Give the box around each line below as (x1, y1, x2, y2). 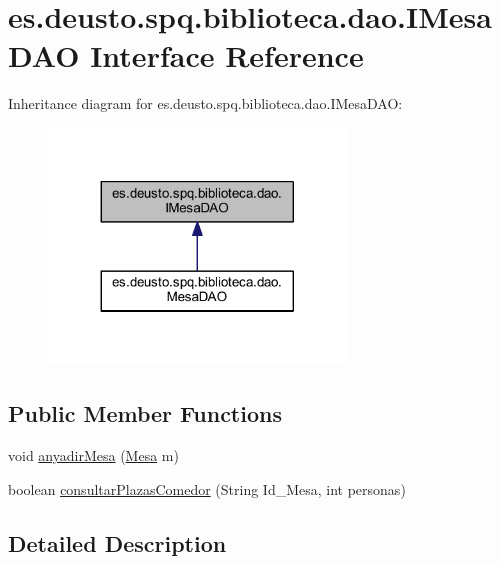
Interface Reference (90, 35, 364, 76)
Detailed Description (8, 527, 227, 558)
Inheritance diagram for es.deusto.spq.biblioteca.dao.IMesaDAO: (8, 93, 403, 114)
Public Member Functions (8, 398, 282, 429)
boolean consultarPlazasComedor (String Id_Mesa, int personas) (8, 478, 406, 499)
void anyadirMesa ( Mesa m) (8, 444, 179, 465)
